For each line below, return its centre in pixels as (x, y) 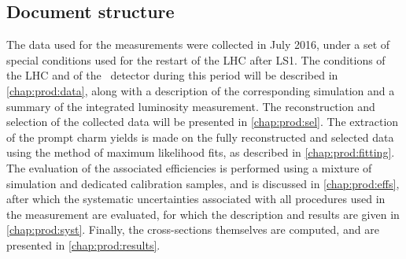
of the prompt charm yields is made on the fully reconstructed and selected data (200, 137)
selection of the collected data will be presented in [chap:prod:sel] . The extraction (203, 122)
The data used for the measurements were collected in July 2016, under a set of (198, 44)
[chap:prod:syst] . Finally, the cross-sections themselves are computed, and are (193, 229)
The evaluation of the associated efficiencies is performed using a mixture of (189, 167)
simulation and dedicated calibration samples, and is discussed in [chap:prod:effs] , (203, 183)
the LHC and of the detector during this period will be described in (172, 75)
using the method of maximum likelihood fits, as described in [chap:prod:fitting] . (201, 152)
